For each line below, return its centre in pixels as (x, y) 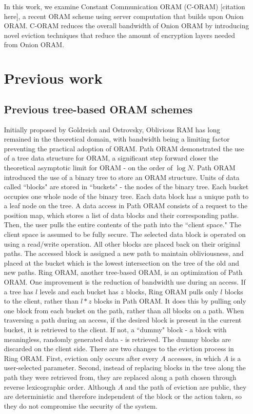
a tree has (19, 291)
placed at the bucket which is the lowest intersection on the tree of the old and (122, 262)
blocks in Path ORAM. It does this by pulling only (170, 301)
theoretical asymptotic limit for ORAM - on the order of (88, 167)
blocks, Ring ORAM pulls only (172, 291)
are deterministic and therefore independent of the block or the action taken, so (123, 396)
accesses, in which (195, 358)
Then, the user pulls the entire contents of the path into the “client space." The (123, 225)
